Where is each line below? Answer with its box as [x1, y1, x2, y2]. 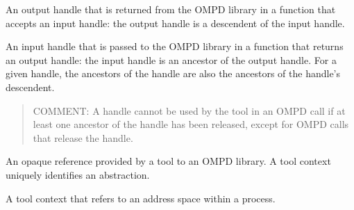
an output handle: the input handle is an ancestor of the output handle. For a [6, 52, 337, 67]
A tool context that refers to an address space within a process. [6, 191, 276, 205]
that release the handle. [33, 130, 133, 145]
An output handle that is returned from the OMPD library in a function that [6, 2, 336, 16]
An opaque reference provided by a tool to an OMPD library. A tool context [6, 154, 331, 168]
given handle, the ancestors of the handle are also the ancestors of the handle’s [6, 66, 341, 81]
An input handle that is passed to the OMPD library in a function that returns [6, 39, 344, 54]
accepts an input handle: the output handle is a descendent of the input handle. [6, 15, 345, 30]
